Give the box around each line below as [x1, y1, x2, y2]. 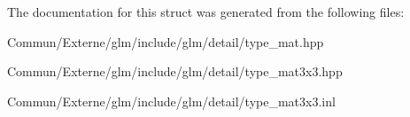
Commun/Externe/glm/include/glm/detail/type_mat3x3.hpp [7, 62, 343, 81]
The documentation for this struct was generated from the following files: [7, 3, 405, 20]
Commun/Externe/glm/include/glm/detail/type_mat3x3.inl [7, 91, 336, 110]
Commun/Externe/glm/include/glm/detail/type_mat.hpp [7, 32, 324, 51]
